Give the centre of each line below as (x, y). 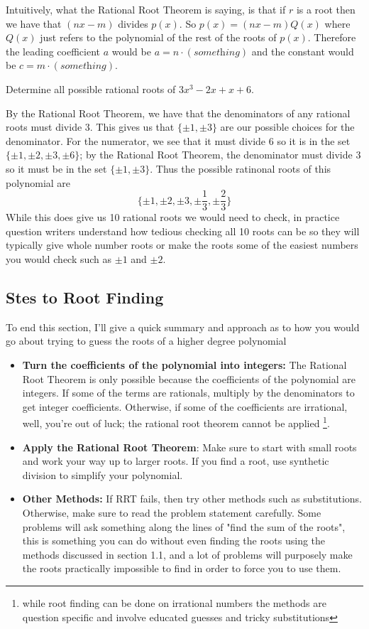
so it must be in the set (56, 168)
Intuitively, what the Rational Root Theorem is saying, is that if (146, 9)
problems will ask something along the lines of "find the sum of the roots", (184, 526)
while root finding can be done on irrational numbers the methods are (174, 602)
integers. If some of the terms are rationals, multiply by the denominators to (188, 393)
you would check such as (59, 258)
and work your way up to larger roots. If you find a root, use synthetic (176, 461)
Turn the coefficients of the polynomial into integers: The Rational (184, 364)
